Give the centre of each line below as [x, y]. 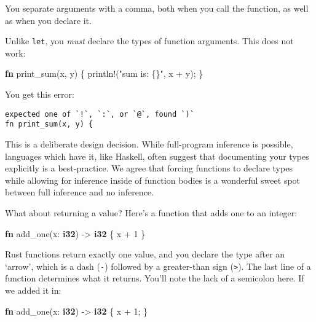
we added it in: [33, 290]
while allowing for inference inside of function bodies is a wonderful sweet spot [153, 180]
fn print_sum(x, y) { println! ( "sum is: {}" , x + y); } [104, 73]
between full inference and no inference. [79, 192]
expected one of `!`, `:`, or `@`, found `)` [100, 114]
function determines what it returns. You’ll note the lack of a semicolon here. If [155, 278]
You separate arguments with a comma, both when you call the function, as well [157, 8]
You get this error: [40, 94]
